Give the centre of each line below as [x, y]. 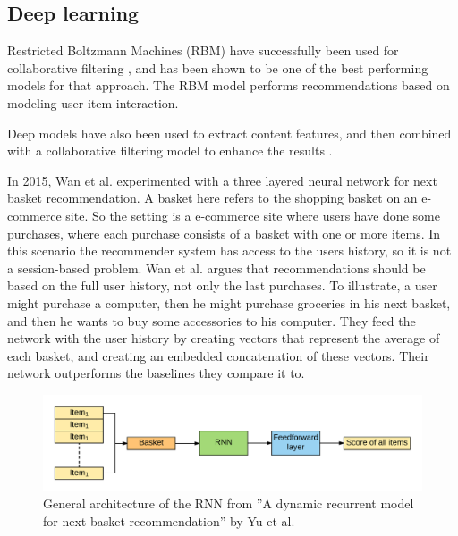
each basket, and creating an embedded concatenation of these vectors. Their [218, 355]
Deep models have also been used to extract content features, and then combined [229, 133]
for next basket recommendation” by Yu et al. [169, 520]
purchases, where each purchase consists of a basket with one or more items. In [224, 233]
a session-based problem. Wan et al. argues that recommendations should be [216, 268]
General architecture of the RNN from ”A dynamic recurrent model [229, 503]
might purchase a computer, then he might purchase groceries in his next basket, [229, 302]
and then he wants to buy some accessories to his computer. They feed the [212, 320]
